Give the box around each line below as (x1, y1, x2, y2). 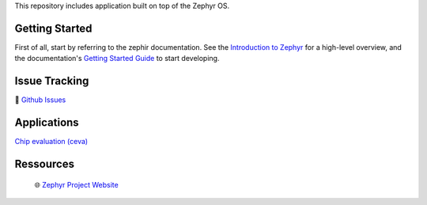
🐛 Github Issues (14, 95, 66, 104)
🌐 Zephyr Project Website (34, 180, 119, 189)
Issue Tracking (14, 74, 89, 88)
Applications (14, 116, 79, 130)
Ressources (14, 157, 75, 170)
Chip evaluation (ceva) (14, 137, 89, 146)
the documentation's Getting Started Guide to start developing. (14, 54, 220, 63)
